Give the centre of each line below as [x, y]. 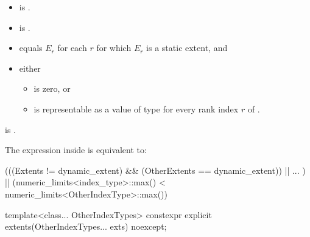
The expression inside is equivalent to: [76, 150]
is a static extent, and [187, 48]
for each [72, 48]
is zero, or [52, 88]
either [30, 68]
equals [31, 48]
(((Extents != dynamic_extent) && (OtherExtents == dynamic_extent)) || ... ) [155, 170]
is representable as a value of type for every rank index [136, 108]
